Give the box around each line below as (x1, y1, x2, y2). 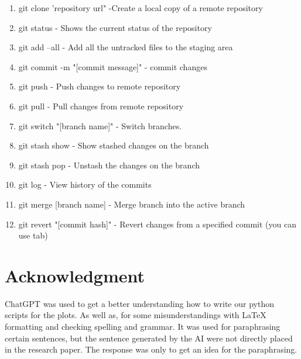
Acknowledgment (5, 263, 145, 287)
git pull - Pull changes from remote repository (18, 99, 184, 112)
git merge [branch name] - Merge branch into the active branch (18, 198, 245, 210)
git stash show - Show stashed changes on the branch (18, 139, 209, 151)
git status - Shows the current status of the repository (18, 21, 212, 33)
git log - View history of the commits (18, 178, 152, 191)
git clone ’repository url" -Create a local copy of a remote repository (18, 2, 263, 13)
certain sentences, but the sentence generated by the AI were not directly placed (5, 332, 293, 344)
